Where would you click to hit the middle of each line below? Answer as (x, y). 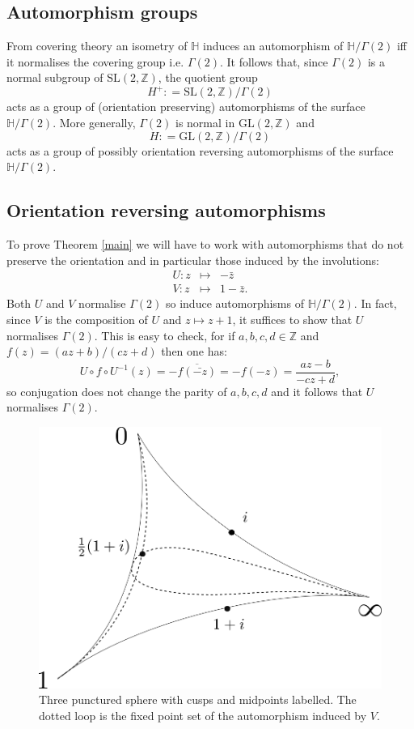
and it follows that (317, 391)
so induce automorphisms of (234, 303)
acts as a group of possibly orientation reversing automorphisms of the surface (200, 150)
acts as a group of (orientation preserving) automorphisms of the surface (186, 107)
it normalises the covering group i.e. (95, 61)
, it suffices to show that (292, 319)
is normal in (205, 123)
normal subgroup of (55, 77)
